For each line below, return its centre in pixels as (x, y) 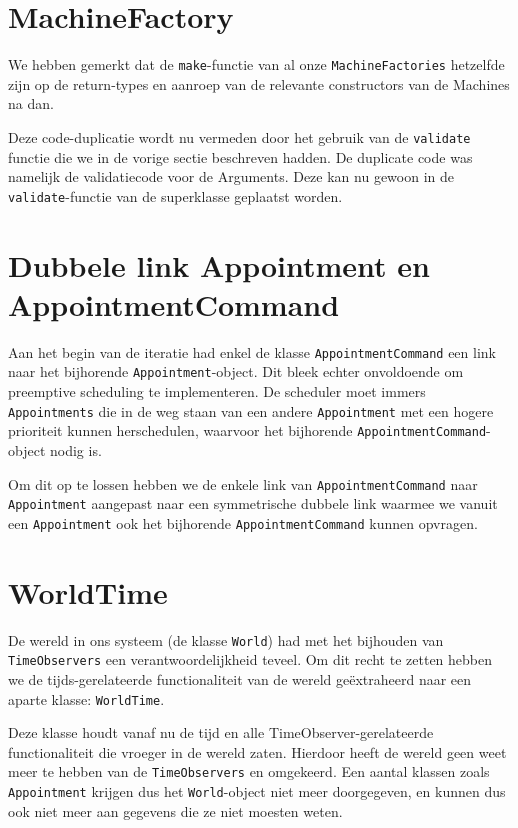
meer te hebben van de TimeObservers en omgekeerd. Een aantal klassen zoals (249, 771)
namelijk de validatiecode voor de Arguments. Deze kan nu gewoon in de (231, 176)
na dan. (31, 103)
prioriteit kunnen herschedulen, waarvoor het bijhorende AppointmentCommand (247, 430)
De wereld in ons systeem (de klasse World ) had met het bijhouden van (226, 639)
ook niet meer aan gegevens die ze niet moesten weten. (175, 810)
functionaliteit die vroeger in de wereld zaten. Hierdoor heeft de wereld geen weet (257, 751)
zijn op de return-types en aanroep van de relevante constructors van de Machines (259, 83)
